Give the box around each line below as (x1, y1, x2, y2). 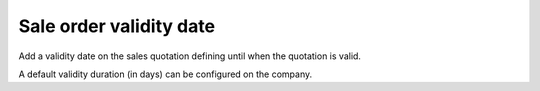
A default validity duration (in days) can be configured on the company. (18, 68, 313, 80)
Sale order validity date (18, 15, 215, 37)
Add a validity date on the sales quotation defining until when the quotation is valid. (18, 50, 362, 62)
